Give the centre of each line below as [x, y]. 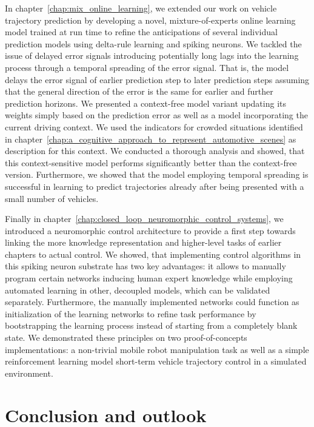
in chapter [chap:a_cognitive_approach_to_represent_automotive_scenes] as [151, 139]
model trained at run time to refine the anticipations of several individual [141, 32]
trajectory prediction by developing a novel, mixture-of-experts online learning [150, 20]
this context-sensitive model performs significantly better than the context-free [151, 162]
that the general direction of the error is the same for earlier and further [139, 91]
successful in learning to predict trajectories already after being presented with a [155, 186]
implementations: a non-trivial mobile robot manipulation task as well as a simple [157, 349]
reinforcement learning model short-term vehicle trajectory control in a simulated [156, 361]
